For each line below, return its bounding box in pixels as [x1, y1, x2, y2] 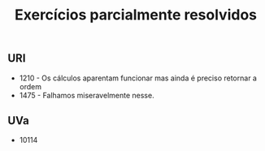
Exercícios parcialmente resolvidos [14, 6, 258, 24]
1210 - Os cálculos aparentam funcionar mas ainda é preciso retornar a [19, 73, 258, 83]
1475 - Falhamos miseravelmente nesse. [19, 90, 155, 100]
